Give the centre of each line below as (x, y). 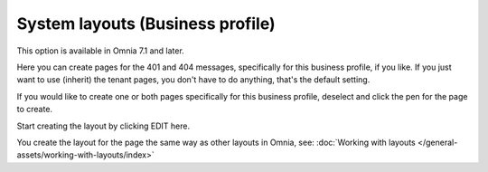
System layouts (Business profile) (146, 24)
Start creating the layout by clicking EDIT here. (103, 126)
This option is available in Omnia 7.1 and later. (100, 51)
